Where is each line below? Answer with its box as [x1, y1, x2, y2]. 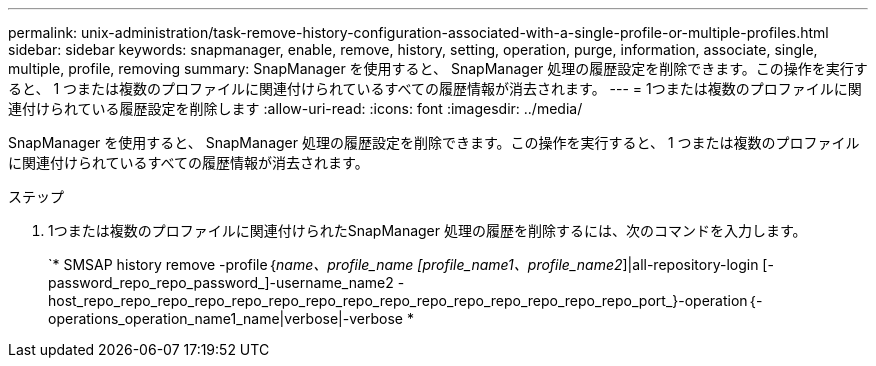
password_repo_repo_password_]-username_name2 [48, 274, 394, 291]
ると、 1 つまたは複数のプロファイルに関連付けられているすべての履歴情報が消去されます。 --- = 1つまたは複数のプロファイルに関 [8, 80, 862, 97]
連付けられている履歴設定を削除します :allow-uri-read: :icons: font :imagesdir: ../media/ [8, 100, 583, 117]
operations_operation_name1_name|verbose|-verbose [48, 310, 403, 327]
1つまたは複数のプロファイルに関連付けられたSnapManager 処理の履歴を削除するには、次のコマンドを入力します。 [48, 222, 807, 239]
